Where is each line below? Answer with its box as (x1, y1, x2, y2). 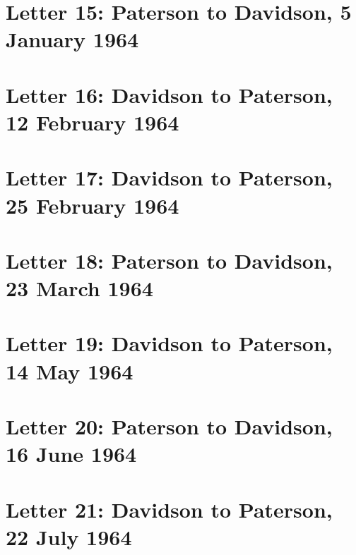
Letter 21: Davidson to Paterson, (6, 494, 333, 523)
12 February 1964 (6, 107, 179, 136)
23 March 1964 (6, 274, 153, 303)
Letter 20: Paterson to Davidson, (6, 412, 333, 440)
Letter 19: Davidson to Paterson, (6, 329, 333, 358)
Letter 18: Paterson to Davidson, (6, 245, 333, 274)
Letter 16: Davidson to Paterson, (6, 80, 333, 109)
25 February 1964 (6, 190, 179, 219)
